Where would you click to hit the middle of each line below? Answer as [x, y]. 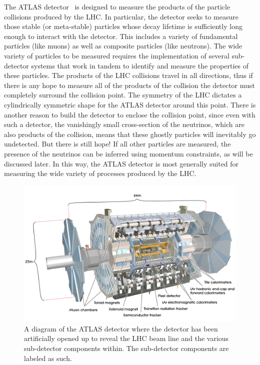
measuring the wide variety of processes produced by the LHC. [100, 173]
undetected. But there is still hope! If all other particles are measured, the [117, 144]
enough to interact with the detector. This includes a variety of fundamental [121, 36]
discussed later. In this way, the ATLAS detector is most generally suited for [121, 163]
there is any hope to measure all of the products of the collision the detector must [129, 85]
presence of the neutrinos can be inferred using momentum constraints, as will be [128, 153]
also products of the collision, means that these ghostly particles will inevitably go [130, 134]
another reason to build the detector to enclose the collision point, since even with [130, 114]
